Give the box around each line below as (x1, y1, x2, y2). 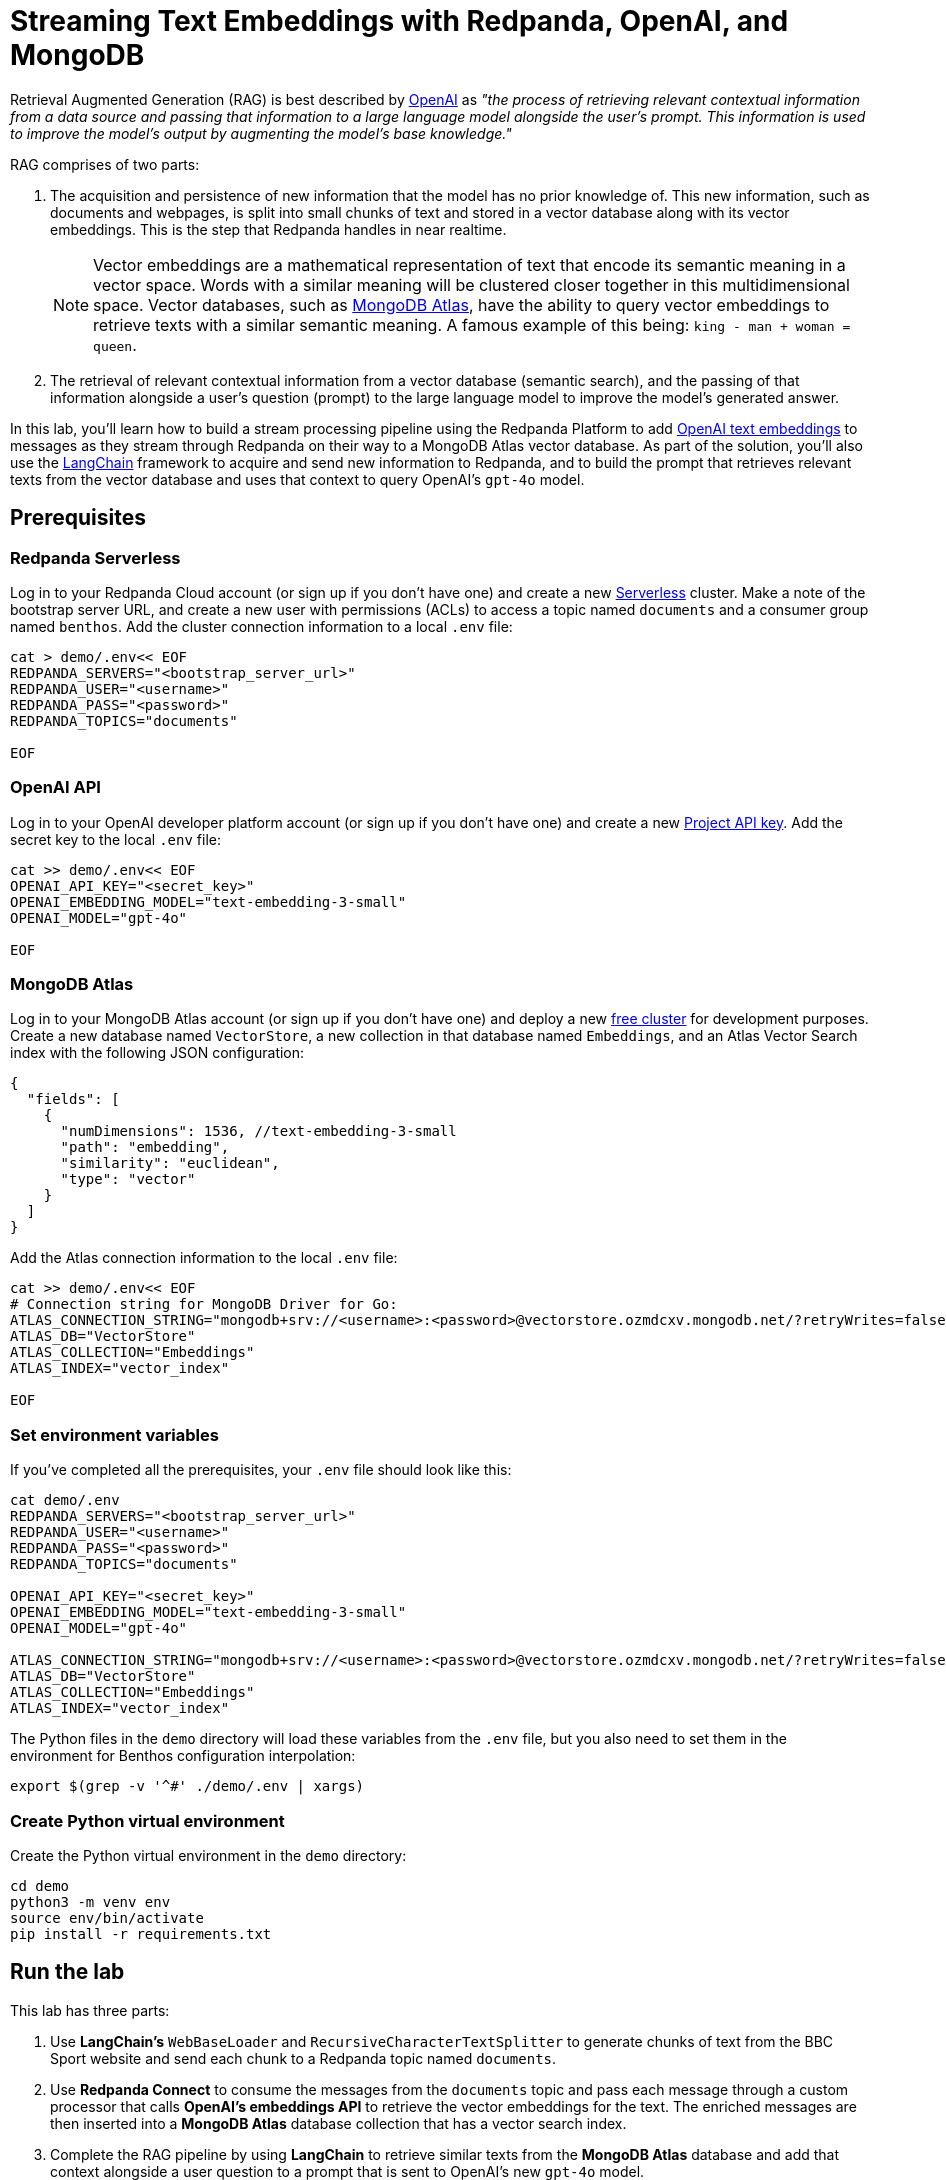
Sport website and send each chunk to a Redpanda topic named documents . (50, 2049, 557, 2067)
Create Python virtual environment (10, 1810, 285, 1831)
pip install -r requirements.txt (10, 1925, 272, 1942)
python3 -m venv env (10, 1893, 171, 1910)
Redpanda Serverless (10, 547, 181, 568)
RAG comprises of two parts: (10, 155, 200, 173)
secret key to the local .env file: (10, 830, 222, 848)
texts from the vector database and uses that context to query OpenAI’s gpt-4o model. (10, 470, 585, 488)
